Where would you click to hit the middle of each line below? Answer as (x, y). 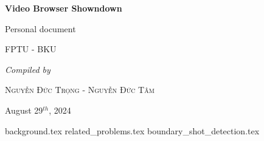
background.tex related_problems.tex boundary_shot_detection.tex (132, 130)
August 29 (24, 110)
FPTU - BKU (31, 49)
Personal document (40, 28)
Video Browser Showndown (64, 8)
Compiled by (28, 69)
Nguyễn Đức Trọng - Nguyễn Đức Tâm (80, 90)
